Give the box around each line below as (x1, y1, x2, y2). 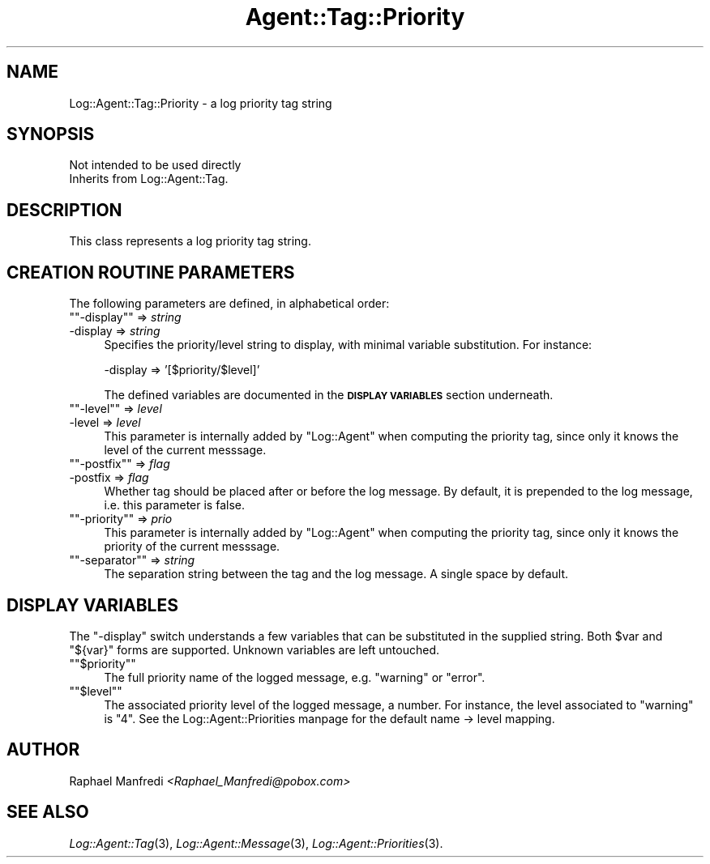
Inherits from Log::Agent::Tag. (69, 172, 229, 186)
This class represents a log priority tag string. (69, 234, 311, 249)
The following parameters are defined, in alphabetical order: (69, 296, 390, 311)
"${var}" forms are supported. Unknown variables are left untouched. (69, 642, 440, 657)
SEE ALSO (6, 802, 89, 823)
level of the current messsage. (104, 443, 267, 458)
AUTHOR (6, 739, 80, 760)
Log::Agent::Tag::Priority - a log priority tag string (69, 96, 332, 110)
